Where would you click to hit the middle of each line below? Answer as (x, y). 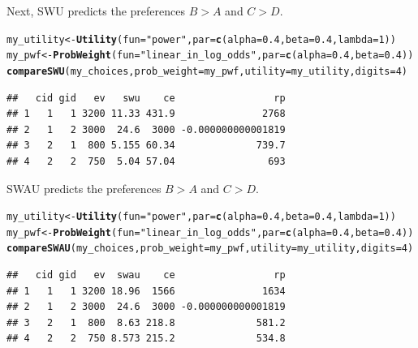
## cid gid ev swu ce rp (146, 98)
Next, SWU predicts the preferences (96, 11)
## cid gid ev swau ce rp (146, 275)
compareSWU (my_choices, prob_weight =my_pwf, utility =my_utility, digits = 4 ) (207, 71)
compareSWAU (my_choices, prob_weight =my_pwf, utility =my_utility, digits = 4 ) (210, 249)
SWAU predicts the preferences (84, 188)
